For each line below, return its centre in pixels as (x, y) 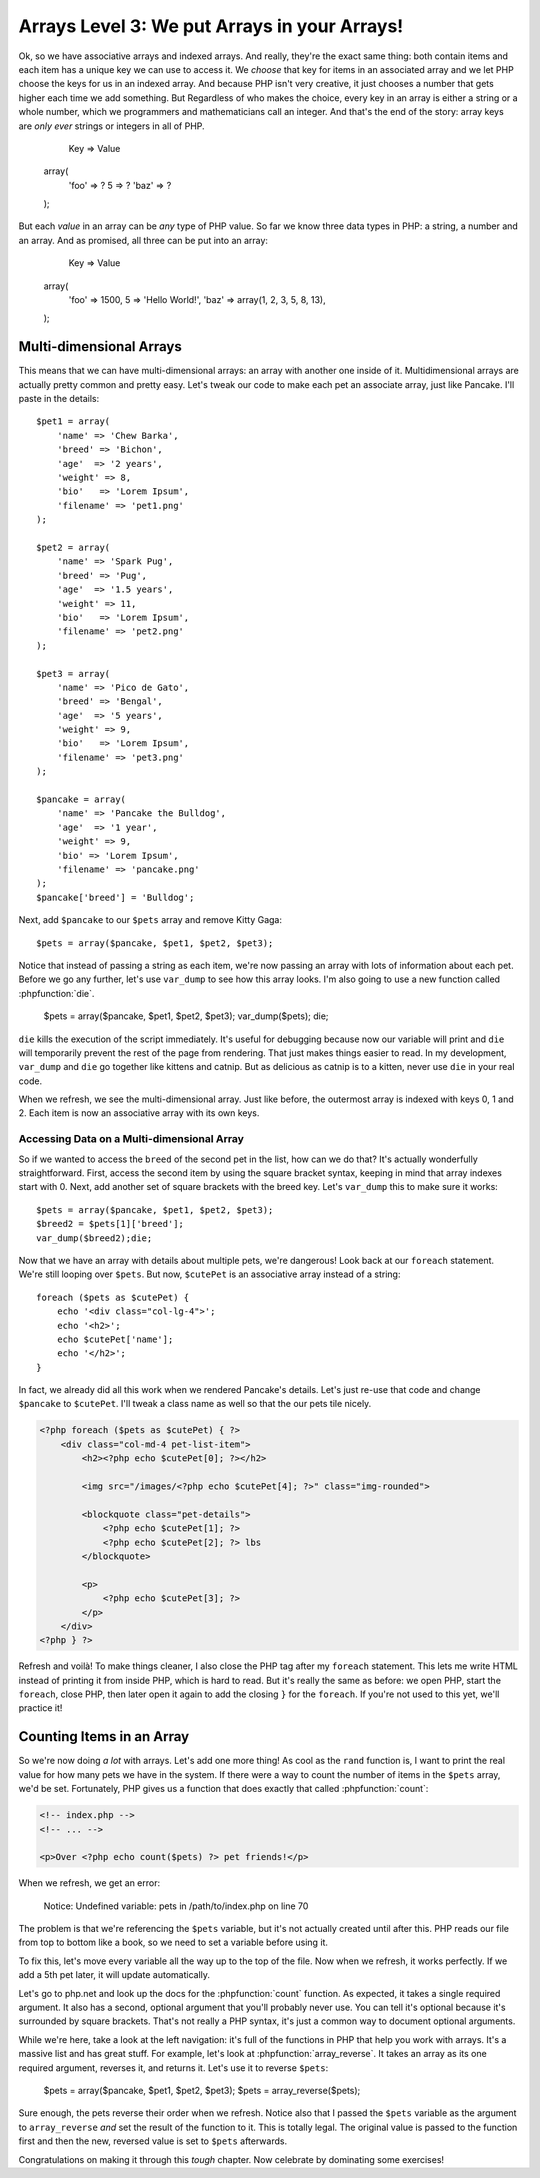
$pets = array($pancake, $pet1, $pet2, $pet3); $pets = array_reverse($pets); (202, 2090)
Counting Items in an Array (104, 1736)
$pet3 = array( (73, 673)
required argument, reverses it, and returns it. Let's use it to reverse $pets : (173, 2067)
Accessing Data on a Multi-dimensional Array (131, 1139)
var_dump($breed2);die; (94, 1238)
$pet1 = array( (73, 421)
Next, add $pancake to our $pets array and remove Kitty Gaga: (150, 920)
